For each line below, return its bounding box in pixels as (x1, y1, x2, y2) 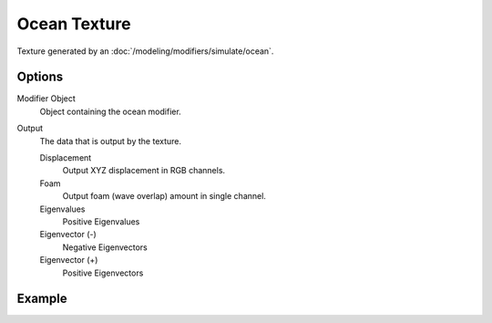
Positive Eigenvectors (62, 267, 144, 278)
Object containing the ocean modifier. (39, 106, 181, 117)
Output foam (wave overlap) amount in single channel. (62, 191, 266, 202)
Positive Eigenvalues (62, 215, 140, 227)
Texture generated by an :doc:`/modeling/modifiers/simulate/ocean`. (16, 46, 274, 57)
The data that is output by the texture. (39, 135, 182, 146)
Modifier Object (16, 93, 77, 104)
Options (16, 69, 64, 85)
